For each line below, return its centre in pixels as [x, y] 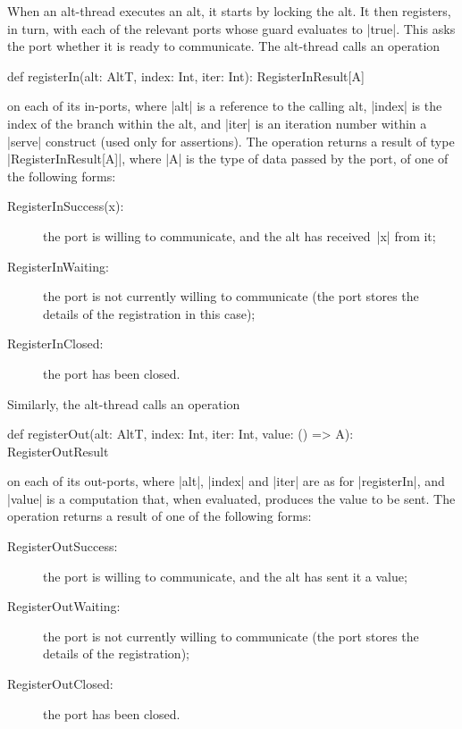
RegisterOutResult [58, 451]
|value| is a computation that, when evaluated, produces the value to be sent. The [231, 498]
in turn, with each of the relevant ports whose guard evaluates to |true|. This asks [231, 28]
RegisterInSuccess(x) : [66, 206]
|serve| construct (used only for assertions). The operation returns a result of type [231, 141]
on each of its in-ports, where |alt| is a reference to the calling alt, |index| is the [225, 106]
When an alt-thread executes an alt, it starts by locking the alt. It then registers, [229, 11]
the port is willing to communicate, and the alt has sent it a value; [225, 576]
